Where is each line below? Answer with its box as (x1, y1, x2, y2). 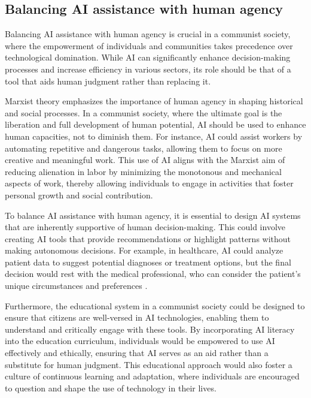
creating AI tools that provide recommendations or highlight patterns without (5, 232, 291, 245)
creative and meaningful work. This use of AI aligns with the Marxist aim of (5, 153, 285, 166)
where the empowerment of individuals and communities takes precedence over (5, 39, 293, 52)
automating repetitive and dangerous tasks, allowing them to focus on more (5, 141, 282, 154)
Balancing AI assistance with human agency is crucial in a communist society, (5, 28, 291, 40)
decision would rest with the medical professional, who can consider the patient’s (5, 267, 301, 280)
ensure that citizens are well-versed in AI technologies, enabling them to (5, 311, 269, 324)
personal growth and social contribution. (5, 188, 153, 201)
